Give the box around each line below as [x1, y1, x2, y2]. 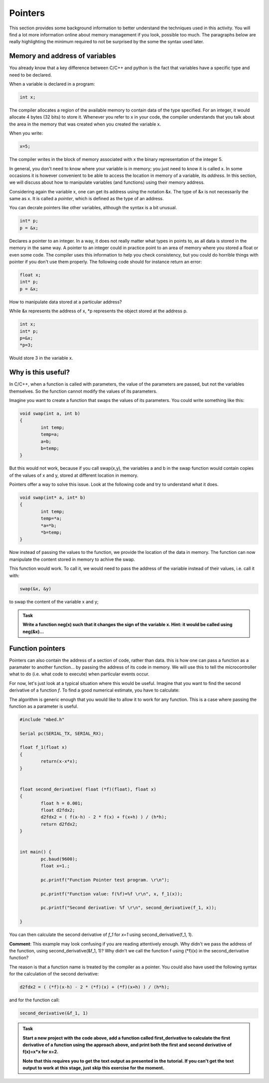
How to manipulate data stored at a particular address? [9, 299, 122, 305]
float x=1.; [40, 863, 70, 869]
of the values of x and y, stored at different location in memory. [9, 472, 138, 478]
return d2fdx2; [40, 821, 78, 827]
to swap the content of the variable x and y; [9, 598, 99, 605]
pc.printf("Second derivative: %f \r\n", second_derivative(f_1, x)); [40, 905, 217, 911]
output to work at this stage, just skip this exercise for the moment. [22, 1065, 164, 1071]
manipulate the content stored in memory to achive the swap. [9, 556, 135, 562]
